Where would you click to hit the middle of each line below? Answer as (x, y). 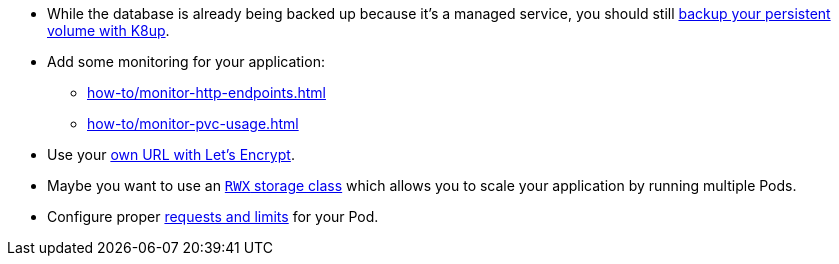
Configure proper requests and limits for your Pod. (213, 216)
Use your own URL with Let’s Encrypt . (171, 154)
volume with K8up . (108, 30)
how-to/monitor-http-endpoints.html (206, 92)
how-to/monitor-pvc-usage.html (193, 123)
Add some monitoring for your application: (186, 61)
